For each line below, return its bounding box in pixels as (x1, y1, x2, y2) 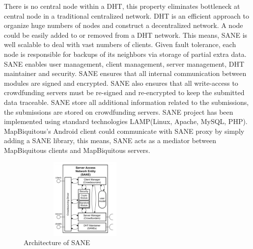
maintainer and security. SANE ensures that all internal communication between (4, 68, 247, 78)
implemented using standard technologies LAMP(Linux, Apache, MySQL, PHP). (4, 116, 248, 126)
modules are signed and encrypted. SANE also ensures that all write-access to (4, 77, 238, 88)
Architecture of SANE (24, 237, 90, 248)
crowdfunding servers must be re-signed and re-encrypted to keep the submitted (4, 87, 245, 98)
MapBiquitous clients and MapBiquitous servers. (4, 145, 150, 155)
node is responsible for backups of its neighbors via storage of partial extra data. (4, 49, 247, 59)
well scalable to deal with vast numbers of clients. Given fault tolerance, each (4, 39, 236, 50)
